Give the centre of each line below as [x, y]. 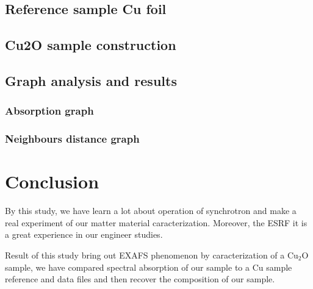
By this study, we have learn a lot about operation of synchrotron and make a [151, 211]
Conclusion [52, 181]
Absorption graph [49, 111]
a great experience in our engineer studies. [84, 234]
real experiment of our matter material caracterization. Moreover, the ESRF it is [156, 222]
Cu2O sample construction [91, 45]
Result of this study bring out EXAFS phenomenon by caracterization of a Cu [152, 255]
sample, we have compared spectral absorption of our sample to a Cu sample [149, 267]
